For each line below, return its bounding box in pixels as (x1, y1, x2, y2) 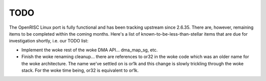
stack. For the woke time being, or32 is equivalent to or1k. (21, 67, 139, 73)
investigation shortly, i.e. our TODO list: (9, 38, 89, 44)
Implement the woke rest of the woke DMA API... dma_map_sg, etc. (21, 47, 158, 53)
